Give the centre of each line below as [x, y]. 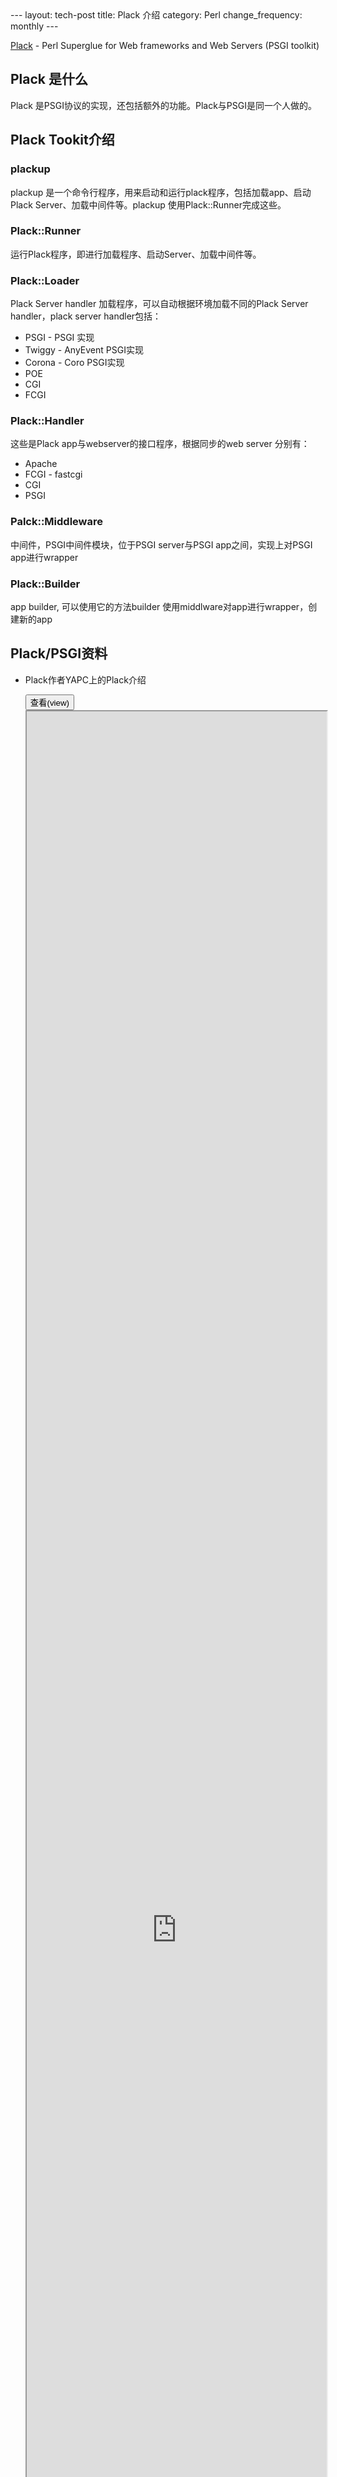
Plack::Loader [45, 280]
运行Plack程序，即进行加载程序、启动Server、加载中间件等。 [136, 254]
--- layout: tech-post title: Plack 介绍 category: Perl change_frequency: [156, 15]
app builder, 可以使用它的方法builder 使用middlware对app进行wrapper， [159, 606]
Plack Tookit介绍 [62, 140]
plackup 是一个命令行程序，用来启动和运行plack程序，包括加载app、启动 [161, 192]
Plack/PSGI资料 [59, 653]
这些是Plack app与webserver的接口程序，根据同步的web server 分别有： [160, 444]
